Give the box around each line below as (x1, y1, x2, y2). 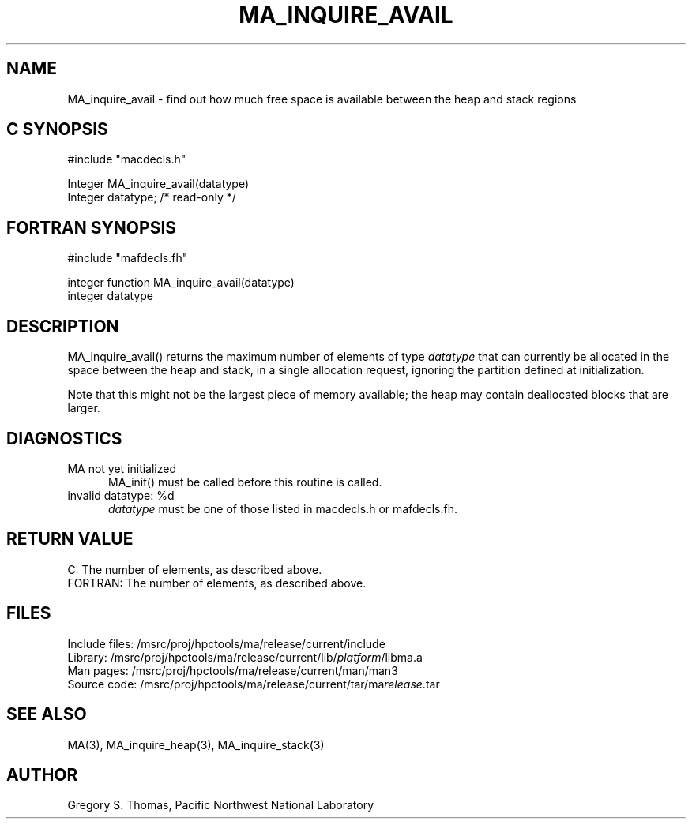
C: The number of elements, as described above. (67, 562, 322, 576)
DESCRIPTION (6, 316, 119, 336)
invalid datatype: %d (67, 488, 175, 502)
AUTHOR (6, 764, 78, 785)
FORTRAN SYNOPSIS (6, 217, 177, 238)
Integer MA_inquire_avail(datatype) (67, 177, 250, 191)
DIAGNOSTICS (6, 428, 122, 448)
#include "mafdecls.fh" (67, 251, 188, 265)
